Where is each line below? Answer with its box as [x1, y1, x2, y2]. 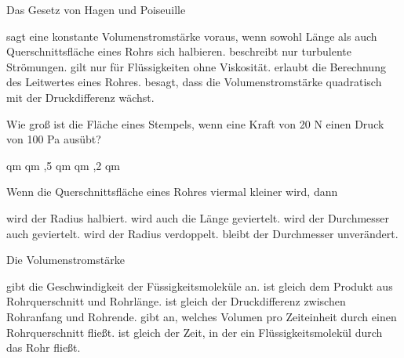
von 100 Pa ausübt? [6, 131, 101, 147]
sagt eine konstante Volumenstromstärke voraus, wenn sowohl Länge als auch [6, 27, 377, 44]
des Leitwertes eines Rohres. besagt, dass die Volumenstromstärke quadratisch [6, 74, 382, 90]
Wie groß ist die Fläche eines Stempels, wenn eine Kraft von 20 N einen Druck [6, 115, 384, 132]
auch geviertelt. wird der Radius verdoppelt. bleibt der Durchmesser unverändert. [6, 225, 399, 241]
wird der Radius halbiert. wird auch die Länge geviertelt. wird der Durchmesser [6, 209, 390, 226]
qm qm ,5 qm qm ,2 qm [6, 157, 121, 173]
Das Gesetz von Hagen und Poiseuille [6, 2, 186, 17]
